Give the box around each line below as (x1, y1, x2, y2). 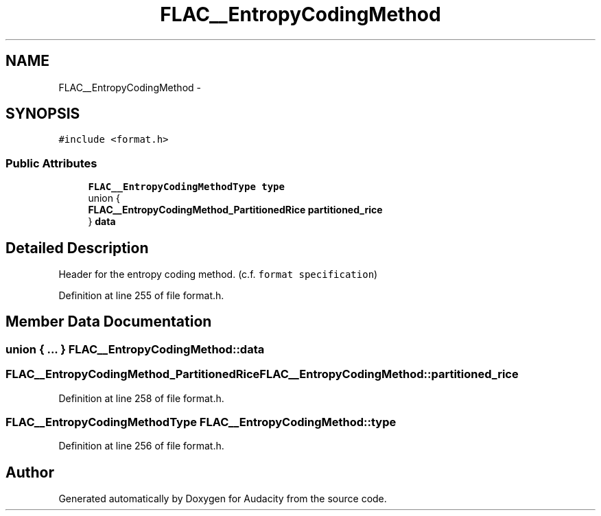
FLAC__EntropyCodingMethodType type (88, 181, 285, 193)
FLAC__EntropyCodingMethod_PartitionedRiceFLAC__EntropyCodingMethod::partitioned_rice (5, 367, 519, 382)
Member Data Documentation (5, 313, 212, 331)
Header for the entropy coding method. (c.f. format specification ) (58, 268, 378, 281)
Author (5, 463, 54, 481)
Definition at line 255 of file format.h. (58, 290, 224, 302)
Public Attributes (5, 156, 97, 170)
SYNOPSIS (5, 105, 80, 123)
